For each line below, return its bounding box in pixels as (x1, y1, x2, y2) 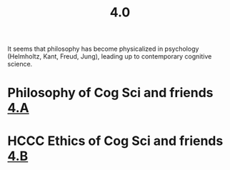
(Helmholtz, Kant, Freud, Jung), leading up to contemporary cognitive (7, 52, 212, 61)
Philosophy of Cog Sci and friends (7, 85, 214, 101)
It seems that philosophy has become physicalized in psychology (7, 44, 199, 54)
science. (7, 60, 33, 69)
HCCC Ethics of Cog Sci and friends (7, 133, 224, 149)
